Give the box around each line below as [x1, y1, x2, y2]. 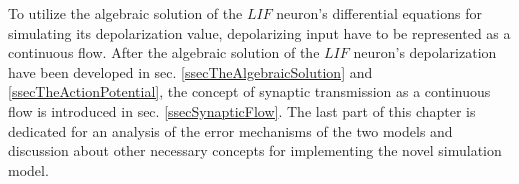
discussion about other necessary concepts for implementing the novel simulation [8, 140, 502, 161]
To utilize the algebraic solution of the [8, 3, 243, 23]
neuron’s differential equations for [276, 3, 482, 23]
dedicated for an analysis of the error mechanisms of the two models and [8, 120, 453, 141]
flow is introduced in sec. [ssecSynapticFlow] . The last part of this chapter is [8, 100, 476, 121]
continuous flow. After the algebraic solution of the [8, 42, 320, 63]
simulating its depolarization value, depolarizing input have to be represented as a [8, 22, 511, 43]
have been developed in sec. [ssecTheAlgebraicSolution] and [8, 61, 373, 82]
